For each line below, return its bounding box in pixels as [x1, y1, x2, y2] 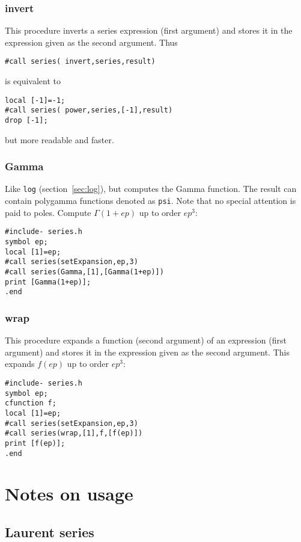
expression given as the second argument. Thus [5, 35, 178, 48]
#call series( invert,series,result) [5, 57, 156, 66]
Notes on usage [5, 481, 133, 506]
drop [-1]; [5, 115, 48, 125]
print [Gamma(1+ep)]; [5, 277, 91, 286]
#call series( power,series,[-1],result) [5, 106, 173, 115]
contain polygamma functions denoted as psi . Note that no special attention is [5, 194, 296, 207]
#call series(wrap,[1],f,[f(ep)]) [5, 429, 143, 438]
